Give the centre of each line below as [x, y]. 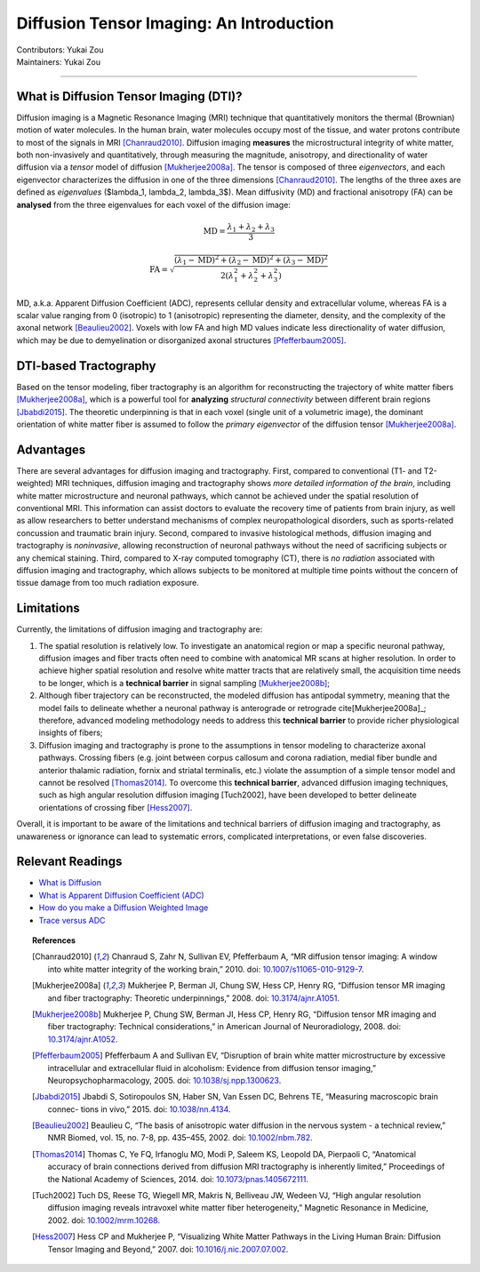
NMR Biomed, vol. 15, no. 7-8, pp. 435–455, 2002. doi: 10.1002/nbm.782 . [180, 1138]
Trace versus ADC [72, 920]
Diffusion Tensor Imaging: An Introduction [175, 23]
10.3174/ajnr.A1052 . [83, 1039]
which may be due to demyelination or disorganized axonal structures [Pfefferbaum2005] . [181, 340]
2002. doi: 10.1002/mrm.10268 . [104, 1220]
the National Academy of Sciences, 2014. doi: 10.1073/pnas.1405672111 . [178, 1179]
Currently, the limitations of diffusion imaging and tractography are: [140, 629]
